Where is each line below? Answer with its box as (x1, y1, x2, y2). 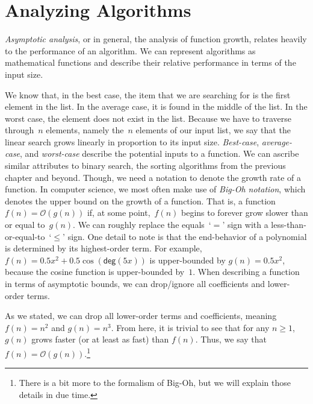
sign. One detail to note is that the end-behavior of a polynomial (67, 230, 307, 242)
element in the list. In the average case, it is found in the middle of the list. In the (5, 100, 308, 113)
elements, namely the (46, 124, 124, 136)
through (5, 124, 34, 136)
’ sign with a (222, 218, 268, 231)
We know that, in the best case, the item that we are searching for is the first (5, 88, 291, 101)
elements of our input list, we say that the (135, 124, 291, 136)
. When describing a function (193, 265, 300, 278)
